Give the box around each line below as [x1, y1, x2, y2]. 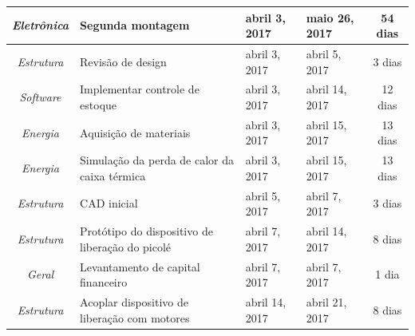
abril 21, [306, 294, 347, 310]
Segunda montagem [80, 17, 190, 34]
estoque [80, 96, 117, 113]
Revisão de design [80, 53, 167, 69]
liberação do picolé [80, 238, 172, 255]
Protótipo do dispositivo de [80, 223, 213, 239]
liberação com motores [80, 309, 190, 326]
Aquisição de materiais [80, 124, 191, 140]
